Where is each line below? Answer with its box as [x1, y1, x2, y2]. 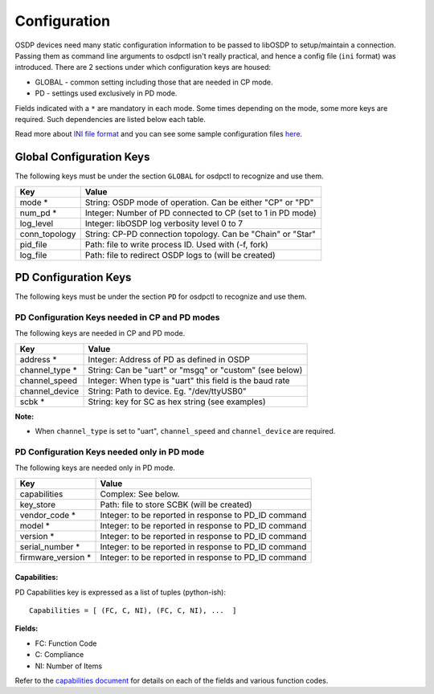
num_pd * [19, 207, 57, 218]
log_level [19, 218, 54, 229]
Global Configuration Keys [14, 150, 150, 164]
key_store [19, 499, 56, 510]
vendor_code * [19, 509, 76, 520]
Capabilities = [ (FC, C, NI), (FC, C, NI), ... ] [29, 606, 237, 614]
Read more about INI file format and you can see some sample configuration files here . [14, 129, 303, 139]
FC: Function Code [35, 639, 97, 648]
